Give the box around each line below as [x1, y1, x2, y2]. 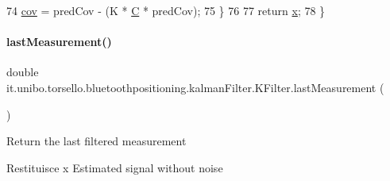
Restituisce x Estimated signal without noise [6, 159, 223, 175]
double [6, 64, 39, 80]
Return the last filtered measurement [6, 133, 187, 149]
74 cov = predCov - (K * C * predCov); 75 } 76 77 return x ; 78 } [6, 2, 326, 18]
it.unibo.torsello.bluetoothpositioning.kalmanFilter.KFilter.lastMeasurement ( [6, 79, 384, 95]
